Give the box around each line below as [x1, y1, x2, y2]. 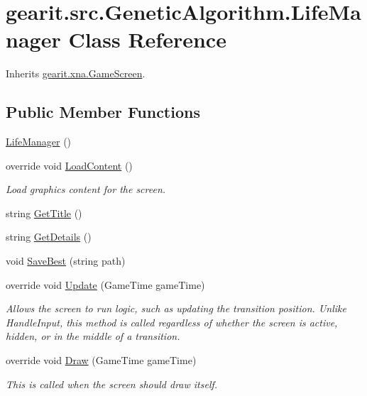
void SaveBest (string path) [6, 253, 126, 268]
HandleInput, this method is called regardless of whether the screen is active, [6, 314, 338, 329]
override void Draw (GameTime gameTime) [6, 353, 197, 368]
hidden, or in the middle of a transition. [6, 329, 180, 343]
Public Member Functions [6, 101, 200, 123]
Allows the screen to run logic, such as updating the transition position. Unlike [6, 301, 346, 316]
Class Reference [68, 25, 226, 54]
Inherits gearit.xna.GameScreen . [6, 66, 146, 81]
